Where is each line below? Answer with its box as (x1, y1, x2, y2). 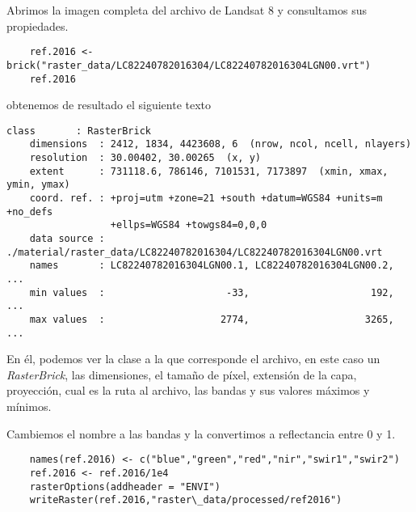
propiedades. (6, 17, 69, 34)
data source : (29, 233, 105, 244)
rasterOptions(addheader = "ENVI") (29, 480, 221, 493)
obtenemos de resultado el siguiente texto (6, 96, 212, 113)
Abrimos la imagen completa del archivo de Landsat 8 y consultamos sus (6, 2, 367, 18)
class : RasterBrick (6, 125, 151, 137)
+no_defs (6, 205, 53, 218)
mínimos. (6, 398, 52, 415)
